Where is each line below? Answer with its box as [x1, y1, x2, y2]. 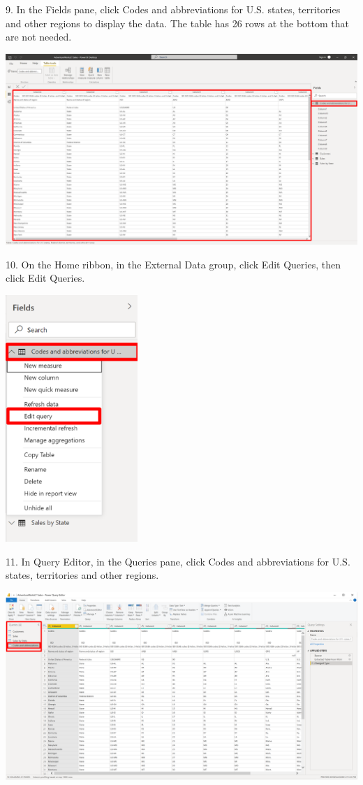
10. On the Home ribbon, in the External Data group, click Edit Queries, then [6, 257, 341, 271]
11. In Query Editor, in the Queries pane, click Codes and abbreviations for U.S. [6, 554, 350, 568]
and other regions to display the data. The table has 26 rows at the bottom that [6, 15, 349, 30]
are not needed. [6, 29, 72, 44]
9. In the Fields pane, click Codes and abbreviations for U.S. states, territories [6, 2, 341, 16]
